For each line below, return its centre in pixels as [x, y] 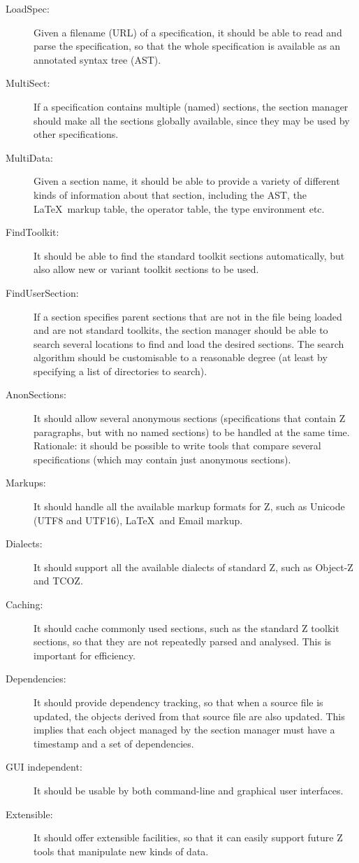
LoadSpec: [28, 8]
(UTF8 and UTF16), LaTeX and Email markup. [138, 520]
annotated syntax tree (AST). [97, 59]
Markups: [26, 483]
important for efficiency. [85, 655]
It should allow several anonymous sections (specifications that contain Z [190, 418]
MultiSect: [28, 83]
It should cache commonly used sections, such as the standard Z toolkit [186, 627]
